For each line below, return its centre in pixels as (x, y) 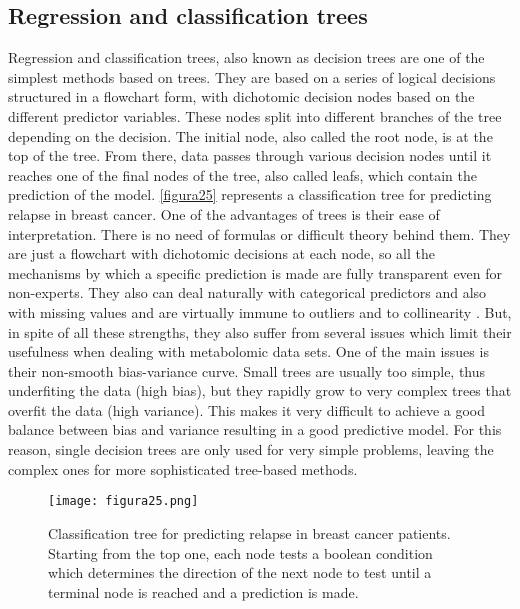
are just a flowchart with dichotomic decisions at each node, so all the (221, 253)
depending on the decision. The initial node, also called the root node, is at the (250, 135)
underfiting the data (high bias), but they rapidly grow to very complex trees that (260, 390)
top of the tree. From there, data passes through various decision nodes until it (250, 155)
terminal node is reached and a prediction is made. (203, 591)
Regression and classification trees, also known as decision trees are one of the (246, 57)
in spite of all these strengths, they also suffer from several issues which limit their (260, 331)
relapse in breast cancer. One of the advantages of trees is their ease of (224, 213)
